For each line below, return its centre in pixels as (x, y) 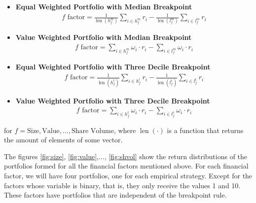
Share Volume (92, 131)
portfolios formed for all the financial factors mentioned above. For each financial (126, 166)
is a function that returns (205, 130)
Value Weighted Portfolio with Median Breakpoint (104, 37)
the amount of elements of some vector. (63, 140)
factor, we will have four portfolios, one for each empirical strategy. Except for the (128, 175)
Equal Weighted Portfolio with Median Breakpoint (104, 6)
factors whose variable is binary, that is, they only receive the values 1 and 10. (122, 185)
